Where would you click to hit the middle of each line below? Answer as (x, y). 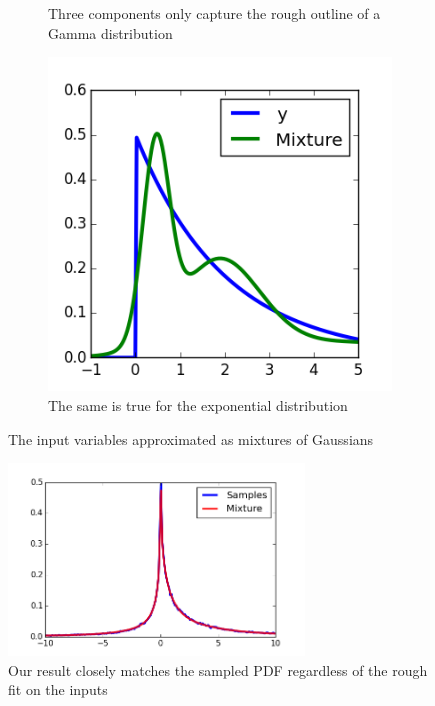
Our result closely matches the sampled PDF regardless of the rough (218, 669)
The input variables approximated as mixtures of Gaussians (191, 438)
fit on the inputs (58, 689)
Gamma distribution (110, 32)
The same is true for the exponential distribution (198, 405)
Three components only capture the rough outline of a (214, 13)
